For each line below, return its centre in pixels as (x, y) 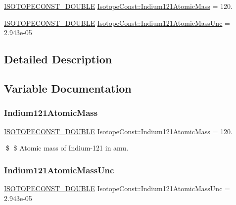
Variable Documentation (68, 88)
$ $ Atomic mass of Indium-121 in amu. (67, 148)
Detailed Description (58, 59)
